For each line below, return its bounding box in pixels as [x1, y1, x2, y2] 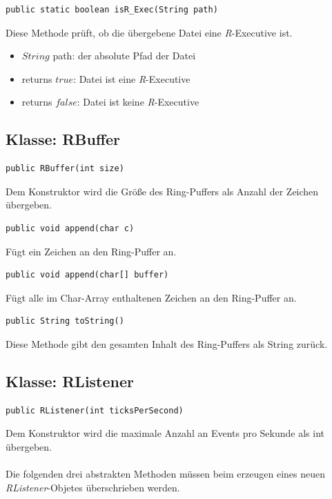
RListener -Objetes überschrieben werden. [6, 480, 180, 494]
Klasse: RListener [6, 370, 135, 391]
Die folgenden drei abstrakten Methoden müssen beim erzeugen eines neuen [6, 467, 325, 481]
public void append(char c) [6, 223, 135, 233]
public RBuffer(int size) [6, 164, 124, 174]
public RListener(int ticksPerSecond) [6, 405, 184, 415]
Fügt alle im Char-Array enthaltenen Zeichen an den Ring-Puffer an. [6, 290, 297, 304]
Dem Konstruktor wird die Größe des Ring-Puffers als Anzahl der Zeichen [6, 184, 319, 198]
